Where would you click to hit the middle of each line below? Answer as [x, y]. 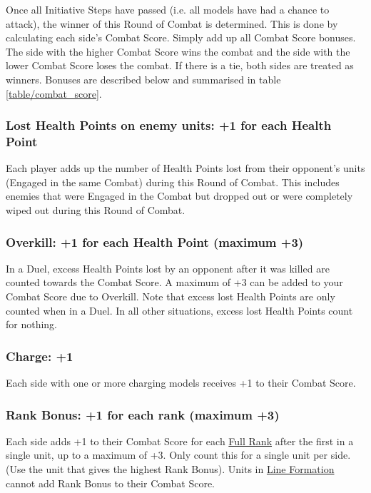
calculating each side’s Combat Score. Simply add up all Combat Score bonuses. [181, 37]
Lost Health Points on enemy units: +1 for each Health [169, 125]
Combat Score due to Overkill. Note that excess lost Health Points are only [171, 296]
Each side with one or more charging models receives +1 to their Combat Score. [181, 383]
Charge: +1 [40, 356]
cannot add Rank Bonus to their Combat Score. [110, 483]
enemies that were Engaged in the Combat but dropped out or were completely [179, 196]
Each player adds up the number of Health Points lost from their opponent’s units [185, 168]
